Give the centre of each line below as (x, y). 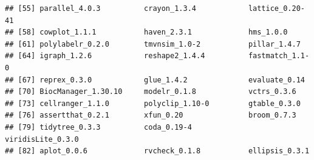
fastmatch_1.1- (279, 56)
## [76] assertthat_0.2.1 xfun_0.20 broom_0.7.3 (151, 115)
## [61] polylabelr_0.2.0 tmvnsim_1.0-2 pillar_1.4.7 (153, 44)
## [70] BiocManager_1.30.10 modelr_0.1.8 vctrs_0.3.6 (151, 92)
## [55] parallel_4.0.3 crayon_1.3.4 (101, 8)
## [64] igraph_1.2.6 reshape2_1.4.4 (105, 56)
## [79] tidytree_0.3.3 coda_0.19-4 (98, 127)
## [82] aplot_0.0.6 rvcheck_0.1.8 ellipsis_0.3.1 (157, 151)
